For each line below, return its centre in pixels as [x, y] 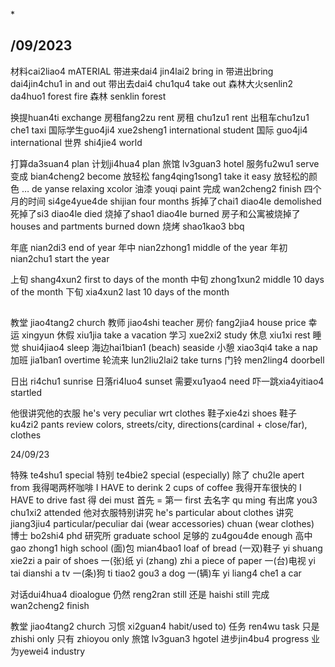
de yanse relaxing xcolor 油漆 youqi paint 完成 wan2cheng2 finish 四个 [176, 188]
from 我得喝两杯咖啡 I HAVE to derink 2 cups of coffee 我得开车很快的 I [156, 488]
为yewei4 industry [48, 651]
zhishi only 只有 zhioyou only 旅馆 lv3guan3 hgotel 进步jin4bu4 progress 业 [165, 639]
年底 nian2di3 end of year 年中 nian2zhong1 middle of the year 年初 [149, 247]
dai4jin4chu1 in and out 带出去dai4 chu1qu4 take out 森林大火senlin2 [152, 83]
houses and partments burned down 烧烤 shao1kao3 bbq [127, 226]
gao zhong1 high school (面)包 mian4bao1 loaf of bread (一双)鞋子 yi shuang [166, 548]
